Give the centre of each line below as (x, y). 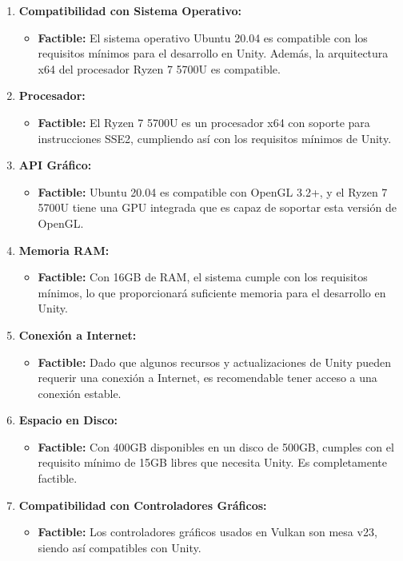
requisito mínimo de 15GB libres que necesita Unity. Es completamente (212, 462)
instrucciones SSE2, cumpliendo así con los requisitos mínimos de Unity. (215, 138)
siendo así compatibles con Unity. (120, 547)
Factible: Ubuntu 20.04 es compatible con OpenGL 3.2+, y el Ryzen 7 (213, 191)
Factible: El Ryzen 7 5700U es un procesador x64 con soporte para (204, 122)
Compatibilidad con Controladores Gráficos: (143, 505)
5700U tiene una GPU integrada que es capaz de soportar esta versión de (217, 207)
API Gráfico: (55, 165)
